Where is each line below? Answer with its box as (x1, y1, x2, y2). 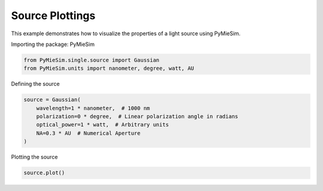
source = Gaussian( (23, 96, 81, 103)
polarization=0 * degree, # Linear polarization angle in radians (36, 113, 239, 120)
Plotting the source (11, 153, 58, 161)
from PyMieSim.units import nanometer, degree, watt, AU (23, 65, 194, 72)
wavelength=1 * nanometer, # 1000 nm (36, 104, 150, 112)
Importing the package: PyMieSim (11, 41, 95, 48)
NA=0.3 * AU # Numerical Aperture (36, 130, 141, 137)
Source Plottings (11, 9, 96, 22)
